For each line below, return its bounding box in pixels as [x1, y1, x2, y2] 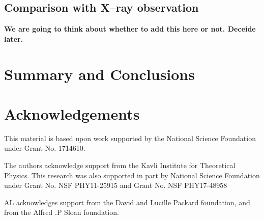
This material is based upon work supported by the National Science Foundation [4, 132, 256, 143]
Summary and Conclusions [4, 63, 195, 84]
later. [4, 33, 23, 44]
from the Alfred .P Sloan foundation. [4, 207, 119, 217]
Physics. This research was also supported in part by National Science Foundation [4, 170, 260, 180]
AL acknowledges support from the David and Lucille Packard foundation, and [4, 197, 250, 207]
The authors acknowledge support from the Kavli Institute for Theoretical [4, 160, 236, 171]
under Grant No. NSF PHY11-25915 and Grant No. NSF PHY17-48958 [4, 180, 227, 190]
